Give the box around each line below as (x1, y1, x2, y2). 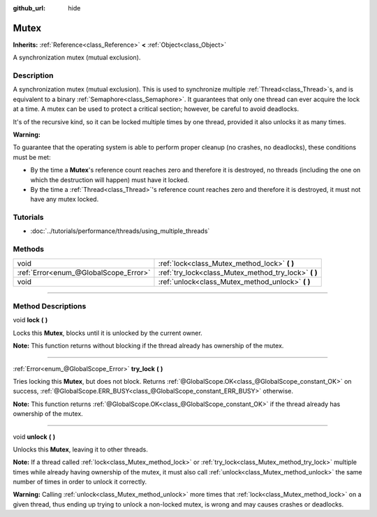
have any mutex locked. (30, 195, 99, 204)
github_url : (13, 4, 45, 12)
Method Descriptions (13, 301, 87, 310)
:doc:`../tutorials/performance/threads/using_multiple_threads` (30, 227, 210, 235)
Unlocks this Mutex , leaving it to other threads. (13, 445, 148, 454)
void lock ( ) (13, 316, 48, 324)
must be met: (13, 153, 52, 161)
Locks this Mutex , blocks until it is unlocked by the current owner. (13, 329, 202, 337)
